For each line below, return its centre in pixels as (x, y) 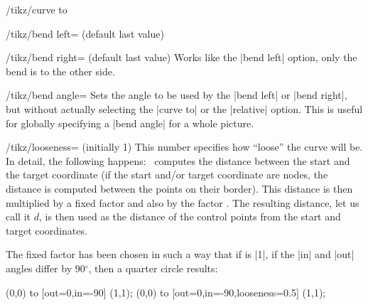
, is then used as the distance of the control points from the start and (190, 216)
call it (18, 216)
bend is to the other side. (60, 71)
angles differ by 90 (45, 268)
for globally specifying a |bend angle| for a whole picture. (130, 123)
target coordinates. (47, 230)
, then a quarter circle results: (153, 268)
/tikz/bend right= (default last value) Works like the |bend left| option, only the (182, 57)
